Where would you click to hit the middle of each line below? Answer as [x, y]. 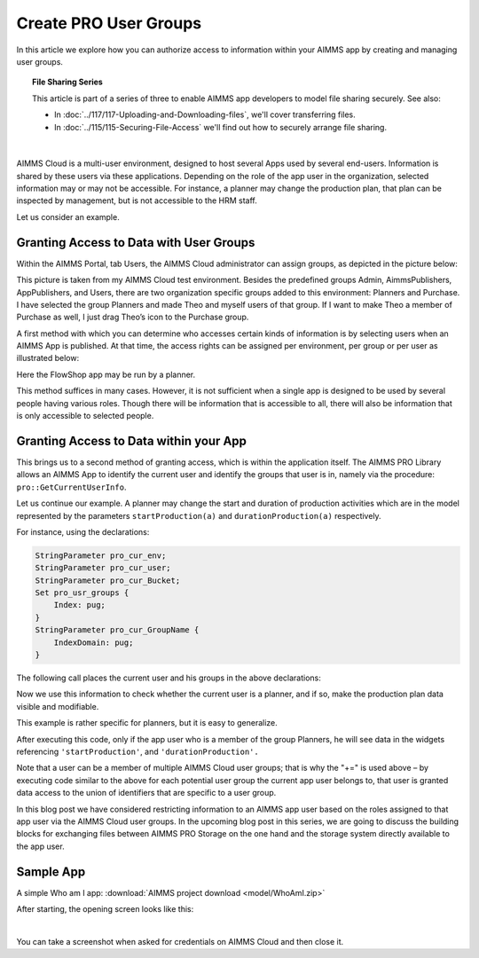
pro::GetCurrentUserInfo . [71, 487]
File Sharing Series [68, 82]
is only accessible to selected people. [85, 416]
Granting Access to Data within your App [132, 440]
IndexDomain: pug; [94, 642]
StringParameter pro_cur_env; [101, 555]
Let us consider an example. [68, 216]
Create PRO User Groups [109, 23]
